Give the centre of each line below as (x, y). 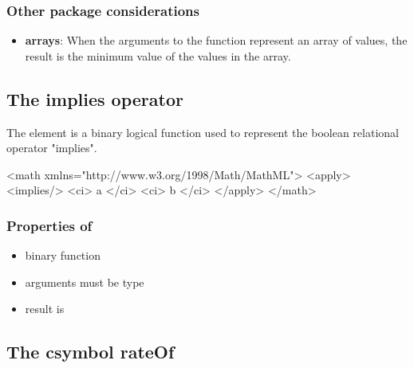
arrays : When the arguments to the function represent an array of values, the (216, 40)
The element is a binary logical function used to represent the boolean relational (203, 132)
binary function (63, 255)
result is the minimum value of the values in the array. (158, 55)
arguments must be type (85, 282)
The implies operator (95, 98)
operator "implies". (52, 148)
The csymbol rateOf (91, 352)
